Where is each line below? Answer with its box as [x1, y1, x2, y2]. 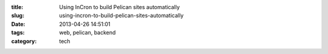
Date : [11, 20, 26, 27]
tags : [11, 29, 25, 36]
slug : [11, 12, 24, 19]
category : [11, 37, 37, 45]
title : [11, 4, 24, 10]
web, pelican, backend [59, 29, 116, 36]
